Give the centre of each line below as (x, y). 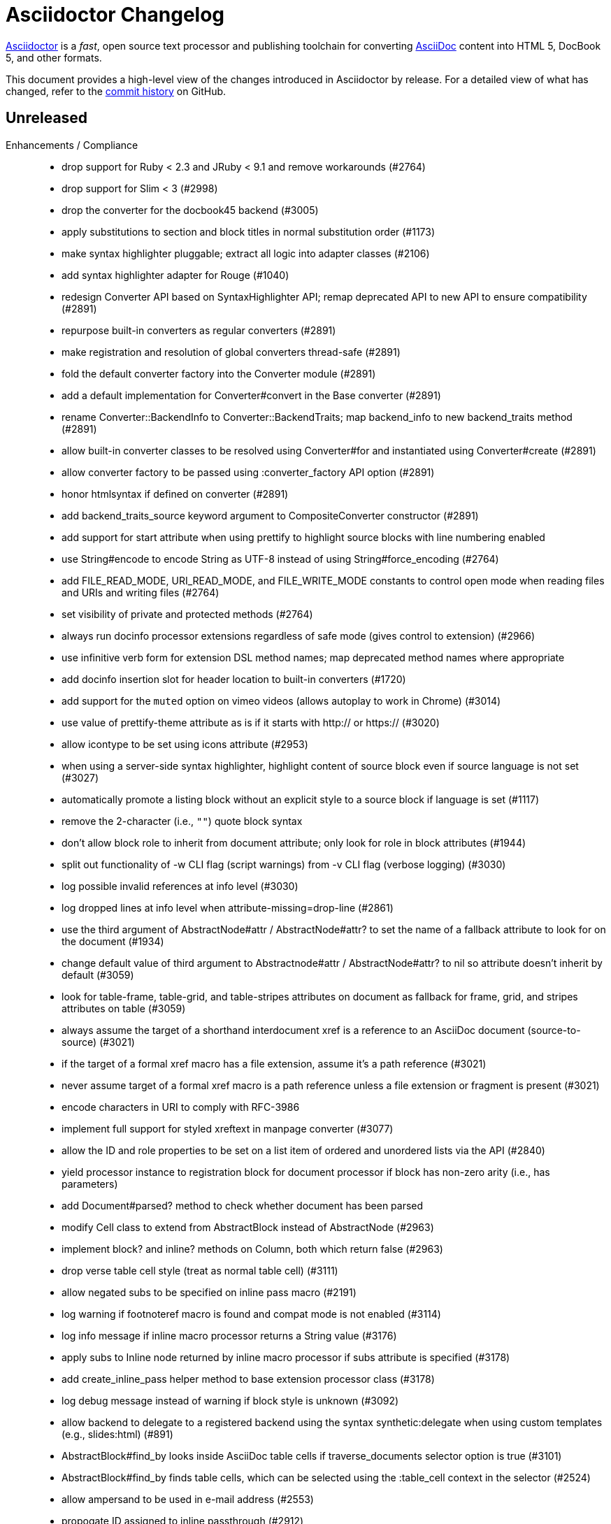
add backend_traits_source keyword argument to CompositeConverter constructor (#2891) (270, 515)
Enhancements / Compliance (72, 145)
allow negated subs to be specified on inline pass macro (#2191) (209, 1292)
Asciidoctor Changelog (115, 15)
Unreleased (47, 118)
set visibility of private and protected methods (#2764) (187, 614)
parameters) (90, 1184)
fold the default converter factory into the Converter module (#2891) (219, 373)
